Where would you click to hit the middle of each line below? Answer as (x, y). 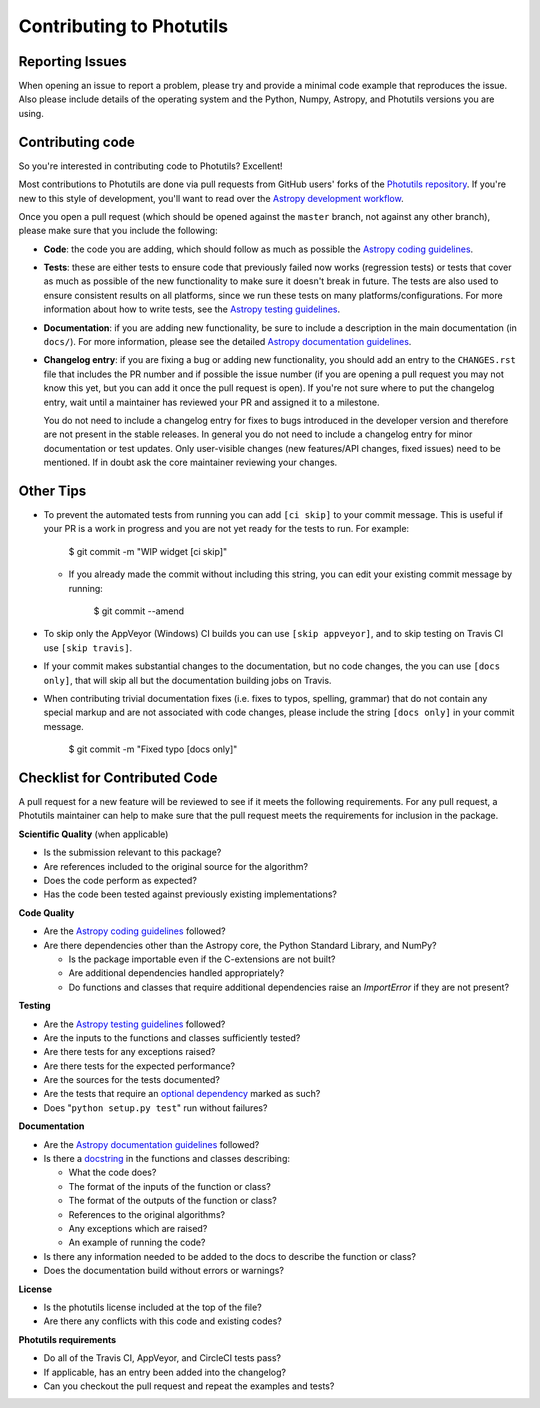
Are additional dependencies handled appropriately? (176, 973)
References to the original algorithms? (146, 1214)
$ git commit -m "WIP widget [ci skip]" (148, 551)
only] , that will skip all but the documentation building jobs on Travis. (187, 680)
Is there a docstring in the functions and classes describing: (166, 1159)
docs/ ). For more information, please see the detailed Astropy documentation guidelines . (227, 342)
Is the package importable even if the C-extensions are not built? (202, 959)
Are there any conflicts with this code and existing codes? (162, 1321)
